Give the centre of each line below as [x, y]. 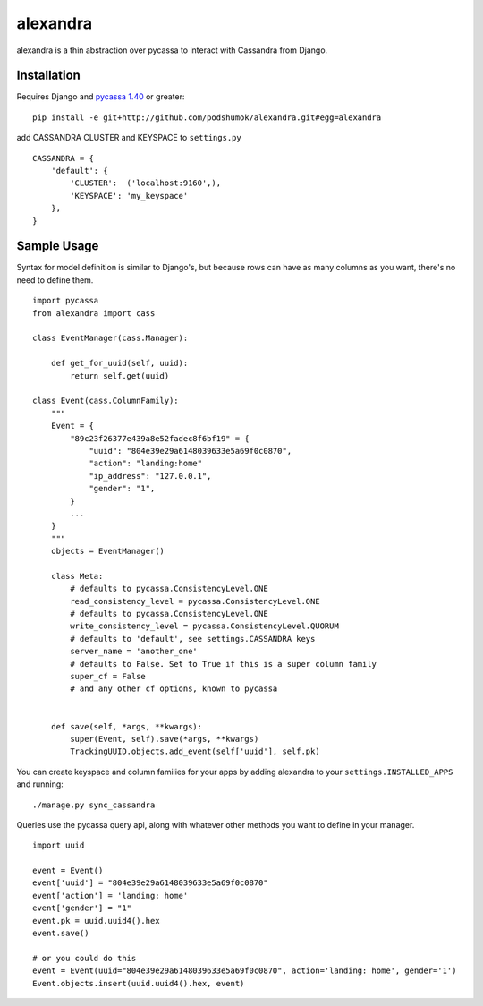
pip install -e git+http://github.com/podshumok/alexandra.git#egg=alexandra [207, 117]
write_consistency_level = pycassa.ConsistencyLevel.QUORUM [204, 626]
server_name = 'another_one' [134, 652]
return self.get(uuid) [120, 375]
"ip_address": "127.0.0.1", [150, 476]
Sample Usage [58, 246]
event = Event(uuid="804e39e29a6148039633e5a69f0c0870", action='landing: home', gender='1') [245, 971]
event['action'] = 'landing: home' [110, 895]
